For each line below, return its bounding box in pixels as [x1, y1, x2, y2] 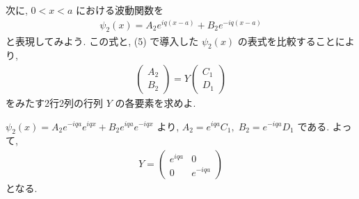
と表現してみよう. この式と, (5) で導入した [6, 33, 199, 48]
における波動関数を [75, 3, 163, 17]
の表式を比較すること [237, 33, 335, 48]
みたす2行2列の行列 [15, 95, 103, 110]
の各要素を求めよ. [115, 95, 196, 110]
